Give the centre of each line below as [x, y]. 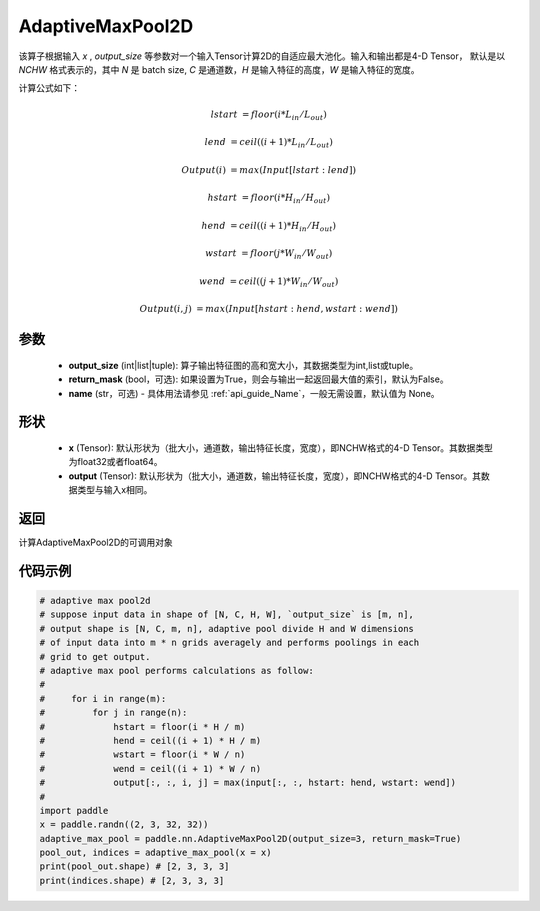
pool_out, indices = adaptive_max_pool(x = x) [155, 853]
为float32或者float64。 [116, 462]
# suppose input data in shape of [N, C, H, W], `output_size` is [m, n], [227, 614]
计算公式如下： [49, 88]
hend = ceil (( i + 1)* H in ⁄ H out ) [269, 227]
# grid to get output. [95, 656]
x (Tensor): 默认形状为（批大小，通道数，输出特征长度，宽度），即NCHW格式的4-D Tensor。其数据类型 [281, 447]
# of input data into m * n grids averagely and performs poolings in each [229, 643]
